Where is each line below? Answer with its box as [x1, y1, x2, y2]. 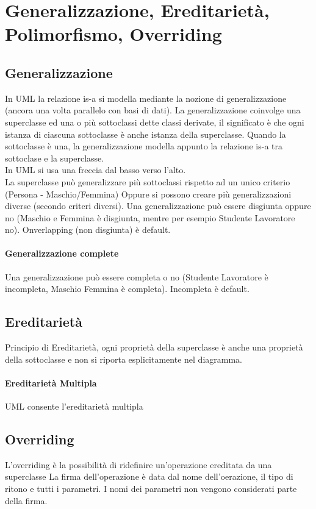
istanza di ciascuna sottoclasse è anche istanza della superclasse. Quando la [5, 127, 286, 140]
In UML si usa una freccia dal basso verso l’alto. [5, 163, 186, 176]
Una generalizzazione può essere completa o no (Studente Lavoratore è [5, 270, 268, 283]
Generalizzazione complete [5, 247, 119, 260]
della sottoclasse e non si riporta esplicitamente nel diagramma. [5, 352, 242, 365]
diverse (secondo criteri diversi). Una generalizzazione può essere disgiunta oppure [5, 199, 311, 212]
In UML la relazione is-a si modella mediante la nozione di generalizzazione [5, 91, 287, 104]
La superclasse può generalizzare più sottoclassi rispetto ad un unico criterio [5, 175, 290, 188]
